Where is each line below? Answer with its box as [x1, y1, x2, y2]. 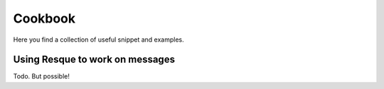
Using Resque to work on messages [13, 54, 176, 66]
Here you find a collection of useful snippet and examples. [13, 35, 184, 44]
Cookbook [13, 11, 76, 26]
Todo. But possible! [13, 72, 70, 81]
